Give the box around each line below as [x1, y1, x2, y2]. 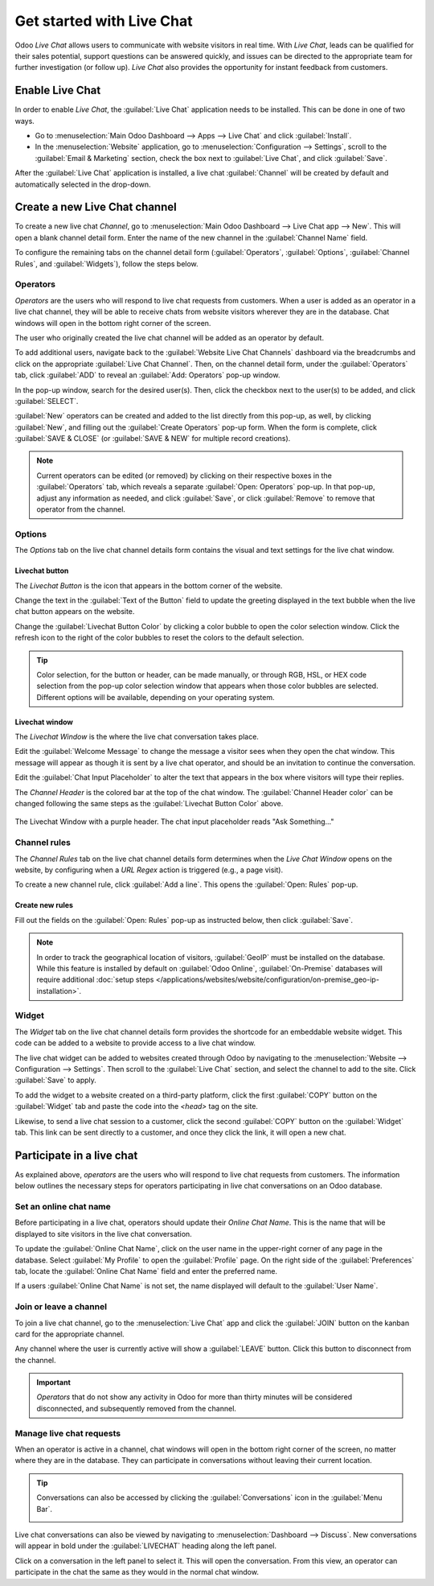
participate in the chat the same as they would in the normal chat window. [14, 1567, 259, 1577]
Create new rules [14, 900, 74, 910]
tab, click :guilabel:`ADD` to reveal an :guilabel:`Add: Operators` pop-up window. [14, 370, 280, 380]
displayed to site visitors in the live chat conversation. [14, 1229, 192, 1238]
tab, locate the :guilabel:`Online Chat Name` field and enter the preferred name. [14, 1266, 277, 1275]
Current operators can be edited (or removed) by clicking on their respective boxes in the [36, 471, 333, 480]
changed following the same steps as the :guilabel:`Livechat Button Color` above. [14, 799, 284, 809]
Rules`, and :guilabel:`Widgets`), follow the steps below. [14, 258, 199, 269]
